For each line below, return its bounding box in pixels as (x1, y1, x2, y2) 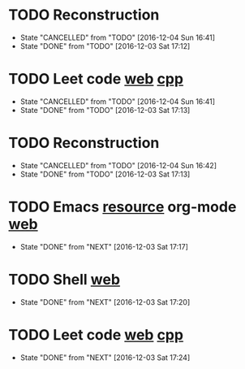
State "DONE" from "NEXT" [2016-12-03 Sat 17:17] (19, 241, 189, 251)
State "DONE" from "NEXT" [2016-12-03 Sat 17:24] (19, 352, 191, 362)
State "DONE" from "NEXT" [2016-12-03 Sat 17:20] (19, 297, 191, 306)
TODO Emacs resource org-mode (8, 198, 237, 216)
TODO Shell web (8, 270, 120, 289)
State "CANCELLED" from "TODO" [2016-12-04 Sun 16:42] (19, 160, 217, 170)
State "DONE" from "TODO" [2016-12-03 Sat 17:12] (19, 41, 191, 50)
